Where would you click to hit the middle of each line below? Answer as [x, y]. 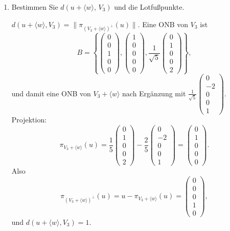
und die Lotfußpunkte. [149, 7]
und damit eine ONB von [51, 93]
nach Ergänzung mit [154, 93]
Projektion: [29, 120]
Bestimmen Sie [35, 7]
